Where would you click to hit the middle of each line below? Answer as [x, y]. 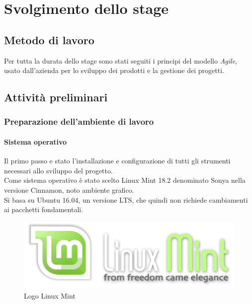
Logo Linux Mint [50, 295]
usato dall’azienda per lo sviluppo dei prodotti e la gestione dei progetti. [114, 70]
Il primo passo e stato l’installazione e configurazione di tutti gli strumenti [117, 161]
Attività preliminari [56, 97]
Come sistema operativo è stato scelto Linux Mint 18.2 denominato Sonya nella [125, 180]
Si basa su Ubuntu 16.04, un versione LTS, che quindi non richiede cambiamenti [126, 199]
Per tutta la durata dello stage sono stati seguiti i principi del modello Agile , [121, 60]
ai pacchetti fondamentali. [44, 209]
